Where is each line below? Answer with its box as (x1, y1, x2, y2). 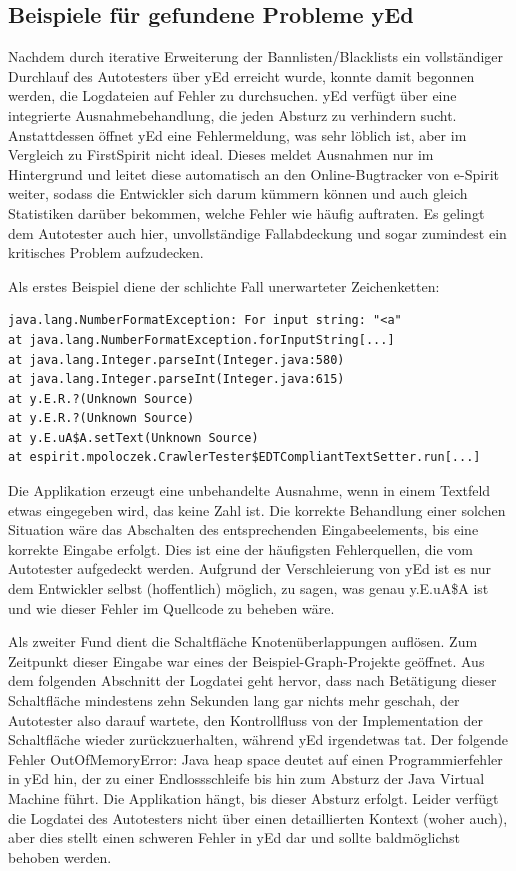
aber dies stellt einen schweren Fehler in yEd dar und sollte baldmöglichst (8, 827, 461, 848)
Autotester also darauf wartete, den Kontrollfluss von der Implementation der (8, 709, 483, 730)
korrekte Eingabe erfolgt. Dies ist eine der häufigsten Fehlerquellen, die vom (8, 538, 473, 559)
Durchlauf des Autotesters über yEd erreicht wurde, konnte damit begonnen (8, 65, 475, 86)
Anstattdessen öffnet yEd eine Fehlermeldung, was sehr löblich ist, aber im (8, 124, 467, 145)
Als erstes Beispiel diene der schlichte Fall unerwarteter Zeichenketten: (8, 275, 440, 296)
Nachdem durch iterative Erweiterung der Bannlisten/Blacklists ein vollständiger (8, 46, 504, 67)
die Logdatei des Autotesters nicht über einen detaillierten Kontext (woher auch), (8, 807, 508, 828)
